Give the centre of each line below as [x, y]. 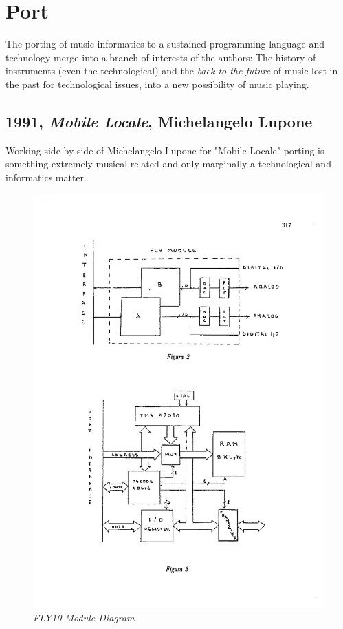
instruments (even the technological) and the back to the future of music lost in [172, 71]
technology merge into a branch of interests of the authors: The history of [161, 57]
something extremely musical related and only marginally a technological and [168, 164]
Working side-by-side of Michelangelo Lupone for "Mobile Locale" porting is [165, 150]
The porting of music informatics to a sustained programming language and [165, 44]
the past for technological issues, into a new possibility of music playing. [157, 84]
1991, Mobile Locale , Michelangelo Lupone [159, 121]
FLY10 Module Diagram [84, 618]
